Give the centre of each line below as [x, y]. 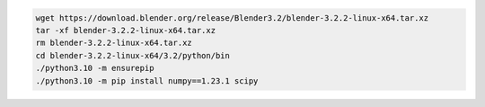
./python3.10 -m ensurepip [95, 68]
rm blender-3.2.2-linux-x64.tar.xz [114, 43]
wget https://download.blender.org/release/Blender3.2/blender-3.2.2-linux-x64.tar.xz [232, 18]
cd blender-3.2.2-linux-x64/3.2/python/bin [133, 55]
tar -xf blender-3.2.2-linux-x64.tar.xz [125, 30]
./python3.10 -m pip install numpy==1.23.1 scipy [147, 80]
